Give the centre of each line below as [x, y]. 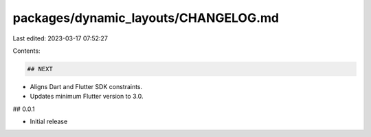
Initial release [49, 122]
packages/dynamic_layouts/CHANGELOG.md [146, 18]
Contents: [26, 51]
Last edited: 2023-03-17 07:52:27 [60, 38]
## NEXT [40, 69]
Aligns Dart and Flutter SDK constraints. [86, 86]
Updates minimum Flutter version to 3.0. [87, 97]
